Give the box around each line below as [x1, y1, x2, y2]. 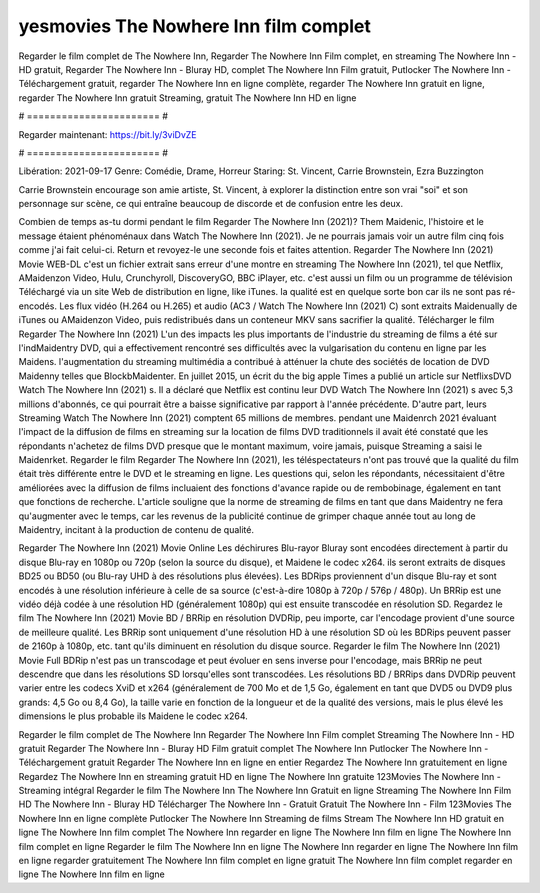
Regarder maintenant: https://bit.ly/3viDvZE [18, 128, 197, 140]
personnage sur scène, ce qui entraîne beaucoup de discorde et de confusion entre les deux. [18, 198, 404, 210]
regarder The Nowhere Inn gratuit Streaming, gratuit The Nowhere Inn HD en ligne [18, 91, 357, 104]
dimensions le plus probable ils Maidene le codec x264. [18, 710, 249, 722]
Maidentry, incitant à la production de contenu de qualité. [18, 524, 255, 536]
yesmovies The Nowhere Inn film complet [18, 15, 372, 37]
